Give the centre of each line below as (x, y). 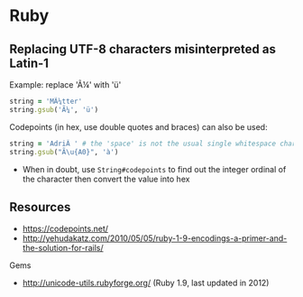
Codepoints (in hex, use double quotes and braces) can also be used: (138, 126)
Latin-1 (29, 63)
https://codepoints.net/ (65, 229)
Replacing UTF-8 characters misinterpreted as (143, 49)
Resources (40, 207)
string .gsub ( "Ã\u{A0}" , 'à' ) (64, 152)
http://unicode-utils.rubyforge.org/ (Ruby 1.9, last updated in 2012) (146, 283)
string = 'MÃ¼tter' (46, 101)
